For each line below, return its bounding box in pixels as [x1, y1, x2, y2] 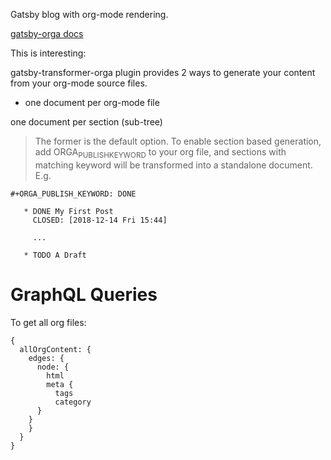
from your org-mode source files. [10, 77, 148, 89]
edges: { [28, 353, 65, 363]
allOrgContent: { [19, 344, 92, 354]
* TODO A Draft [23, 250, 87, 260]
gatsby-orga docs [10, 28, 84, 39]
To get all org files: [10, 316, 87, 328]
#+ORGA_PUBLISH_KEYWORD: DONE [10, 189, 137, 199]
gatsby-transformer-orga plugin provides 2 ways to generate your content [10, 67, 316, 78]
